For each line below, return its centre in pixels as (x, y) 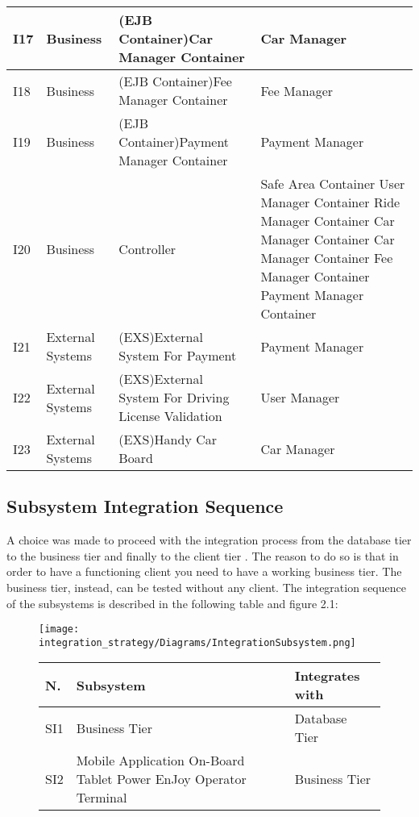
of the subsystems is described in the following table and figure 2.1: (172, 603)
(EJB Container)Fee (175, 81)
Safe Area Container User (333, 183)
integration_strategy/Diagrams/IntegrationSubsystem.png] (197, 642)
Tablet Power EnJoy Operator (161, 779)
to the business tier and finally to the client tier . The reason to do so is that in (203, 555)
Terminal (102, 798)
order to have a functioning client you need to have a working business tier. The (204, 571)
